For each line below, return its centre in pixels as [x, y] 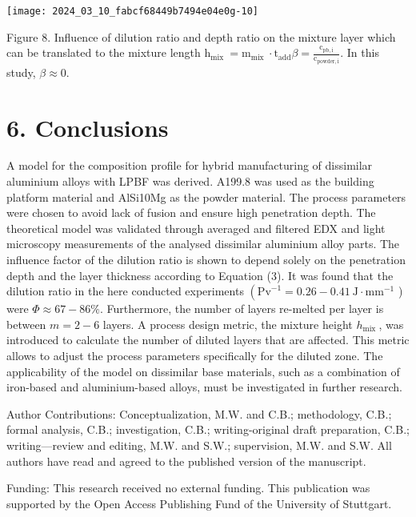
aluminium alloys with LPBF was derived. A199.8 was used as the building [190, 181]
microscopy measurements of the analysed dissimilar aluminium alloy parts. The [203, 244]
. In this [360, 52]
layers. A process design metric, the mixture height [228, 324]
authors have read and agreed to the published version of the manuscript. [186, 461]
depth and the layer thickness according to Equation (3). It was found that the [200, 275]
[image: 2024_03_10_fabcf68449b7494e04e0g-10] [132, 11]
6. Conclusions [88, 127]
